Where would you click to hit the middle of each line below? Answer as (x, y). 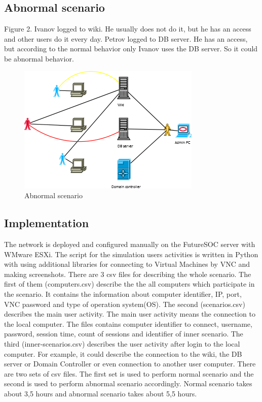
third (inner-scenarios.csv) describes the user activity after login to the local (122, 343)
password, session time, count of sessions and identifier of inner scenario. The (124, 334)
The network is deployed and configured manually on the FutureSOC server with (130, 244)
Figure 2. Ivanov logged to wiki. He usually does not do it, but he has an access (128, 29)
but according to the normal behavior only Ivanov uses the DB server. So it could (131, 49)
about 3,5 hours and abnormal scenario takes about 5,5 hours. (101, 393)
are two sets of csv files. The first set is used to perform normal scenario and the (129, 373)
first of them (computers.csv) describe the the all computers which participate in (129, 284)
